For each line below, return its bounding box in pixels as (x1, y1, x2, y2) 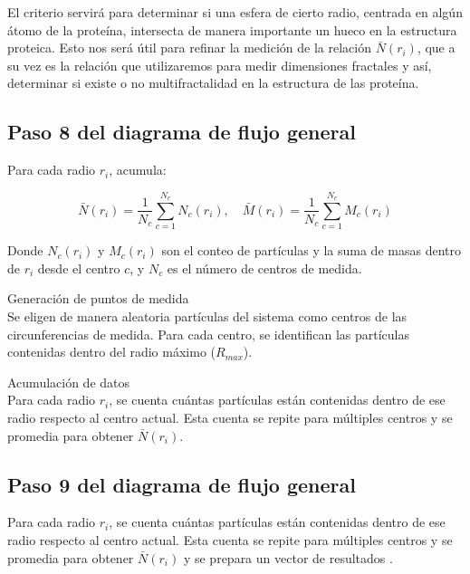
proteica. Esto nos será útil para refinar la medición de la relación (7, 38, 371, 57)
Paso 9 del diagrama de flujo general (7, 470, 356, 498)
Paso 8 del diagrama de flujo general (7, 118, 356, 146)
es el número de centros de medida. (167, 258, 362, 277)
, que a (417, 38, 456, 57)
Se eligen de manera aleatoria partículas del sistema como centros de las (7, 307, 408, 326)
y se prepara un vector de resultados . (183, 548, 393, 567)
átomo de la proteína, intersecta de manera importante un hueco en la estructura (7, 20, 457, 39)
